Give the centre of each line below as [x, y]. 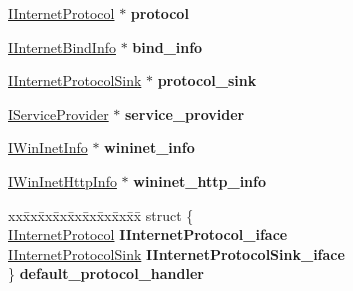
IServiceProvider [58, 113]
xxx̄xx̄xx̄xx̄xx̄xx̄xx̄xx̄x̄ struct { [101, 214]
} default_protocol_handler [106, 273]
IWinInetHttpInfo [62, 180]
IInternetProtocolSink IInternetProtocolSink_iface [176, 253]
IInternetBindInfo [62, 46]
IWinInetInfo [48, 147]
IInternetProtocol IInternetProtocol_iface [148, 234]
